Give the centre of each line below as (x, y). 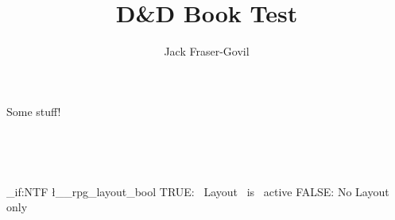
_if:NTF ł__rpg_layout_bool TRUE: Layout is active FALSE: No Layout (198, 191)
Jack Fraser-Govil (207, 51)
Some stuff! (34, 111)
